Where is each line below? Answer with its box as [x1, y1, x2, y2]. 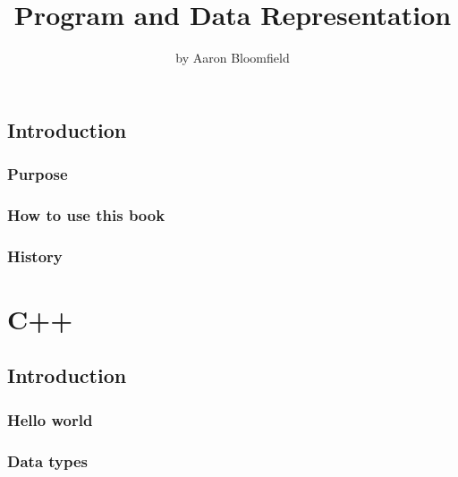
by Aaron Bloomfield [175, 48, 290, 67]
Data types [7, 449, 89, 472]
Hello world [7, 408, 93, 430]
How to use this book [7, 203, 165, 226]
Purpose [7, 163, 68, 185]
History [7, 244, 63, 267]
